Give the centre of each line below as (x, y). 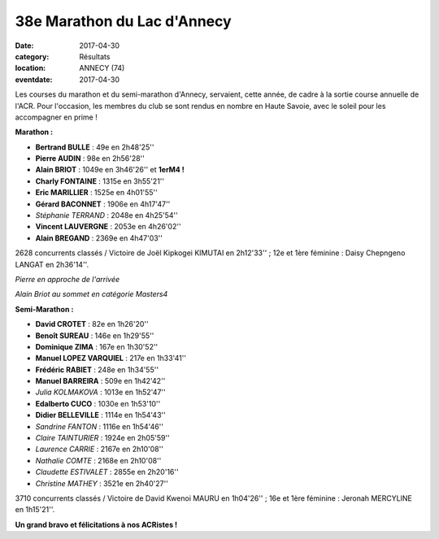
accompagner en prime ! (56, 117)
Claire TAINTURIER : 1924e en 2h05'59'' (102, 438)
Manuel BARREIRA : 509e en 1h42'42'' (100, 381)
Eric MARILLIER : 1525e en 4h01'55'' (96, 193)
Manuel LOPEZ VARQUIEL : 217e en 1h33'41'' (111, 359)
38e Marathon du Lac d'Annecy (123, 21)
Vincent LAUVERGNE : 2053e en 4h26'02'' (109, 227)
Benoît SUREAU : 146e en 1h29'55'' (95, 335)
